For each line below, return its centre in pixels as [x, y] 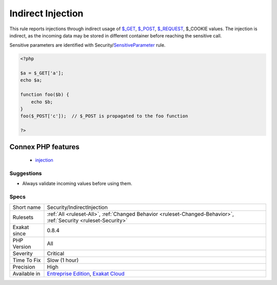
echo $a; [31, 80]
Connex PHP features [44, 147]
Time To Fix [27, 260]
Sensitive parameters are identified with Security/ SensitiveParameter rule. [87, 45]
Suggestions [26, 173]
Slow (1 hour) [63, 260]
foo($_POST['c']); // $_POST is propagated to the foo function [104, 116]
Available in [26, 273]
